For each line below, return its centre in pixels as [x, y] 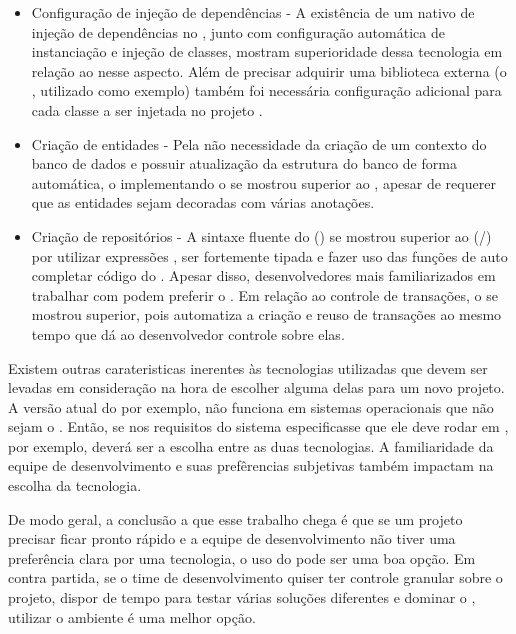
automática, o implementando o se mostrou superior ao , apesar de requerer [263, 182]
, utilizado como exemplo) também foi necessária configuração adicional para [266, 90]
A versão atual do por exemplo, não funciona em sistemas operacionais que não [251, 406]
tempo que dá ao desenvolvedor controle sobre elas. [188, 333]
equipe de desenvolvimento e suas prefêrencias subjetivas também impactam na [251, 465]
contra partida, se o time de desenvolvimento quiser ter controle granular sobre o [255, 577]
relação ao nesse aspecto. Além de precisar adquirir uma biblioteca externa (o [269, 70]
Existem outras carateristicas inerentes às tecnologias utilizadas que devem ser [248, 367]
